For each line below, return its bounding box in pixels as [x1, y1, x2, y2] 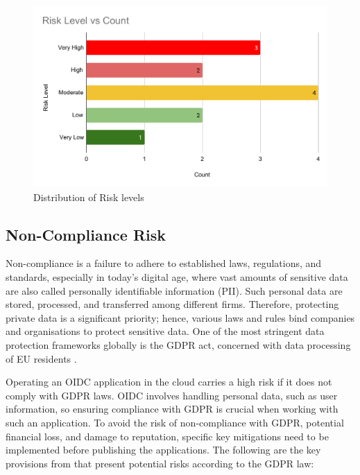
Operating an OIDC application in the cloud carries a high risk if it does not [6, 374, 332, 389]
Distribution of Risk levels [33, 189, 144, 204]
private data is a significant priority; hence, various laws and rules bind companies [6, 310, 355, 325]
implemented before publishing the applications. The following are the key [6, 442, 321, 457]
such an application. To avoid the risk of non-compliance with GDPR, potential [6, 415, 344, 430]
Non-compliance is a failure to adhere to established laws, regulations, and [6, 256, 322, 270]
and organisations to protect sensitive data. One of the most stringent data [6, 324, 325, 338]
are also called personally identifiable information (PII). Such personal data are [6, 283, 343, 297]
